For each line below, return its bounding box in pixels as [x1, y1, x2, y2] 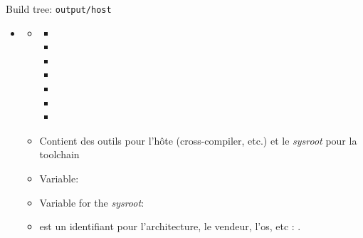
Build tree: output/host [6, 1, 112, 16]
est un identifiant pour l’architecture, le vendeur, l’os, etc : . [39, 219, 301, 234]
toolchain [39, 147, 80, 162]
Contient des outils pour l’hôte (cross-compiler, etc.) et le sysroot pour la [39, 133, 357, 148]
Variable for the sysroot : [39, 195, 144, 209]
